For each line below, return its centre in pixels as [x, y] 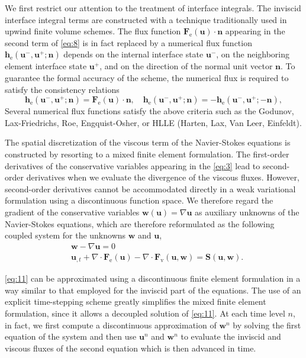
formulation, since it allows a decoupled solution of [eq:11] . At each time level [145, 313]
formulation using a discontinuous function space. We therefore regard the [139, 200]
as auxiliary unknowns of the [247, 212]
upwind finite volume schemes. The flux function [93, 31]
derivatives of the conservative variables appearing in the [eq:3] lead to [133, 165]
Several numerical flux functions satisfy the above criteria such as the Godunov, [149, 111]
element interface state [46, 66]
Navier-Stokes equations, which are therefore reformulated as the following [140, 223]
